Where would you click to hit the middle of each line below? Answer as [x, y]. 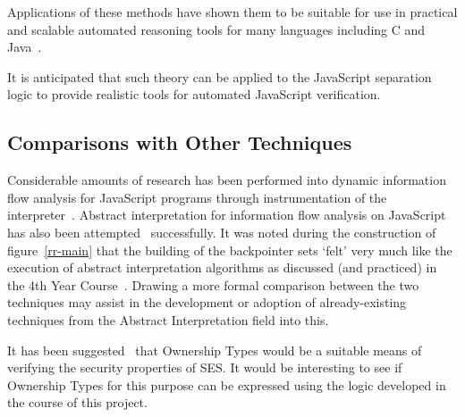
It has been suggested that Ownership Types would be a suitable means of [215, 350]
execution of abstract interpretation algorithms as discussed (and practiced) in [222, 267]
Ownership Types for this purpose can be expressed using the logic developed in [227, 384]
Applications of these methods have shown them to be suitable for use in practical [232, 12]
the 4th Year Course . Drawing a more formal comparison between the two [213, 284]
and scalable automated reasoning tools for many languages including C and [216, 29]
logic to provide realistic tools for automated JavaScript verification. [194, 94]
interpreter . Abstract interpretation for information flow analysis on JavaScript [227, 215]
